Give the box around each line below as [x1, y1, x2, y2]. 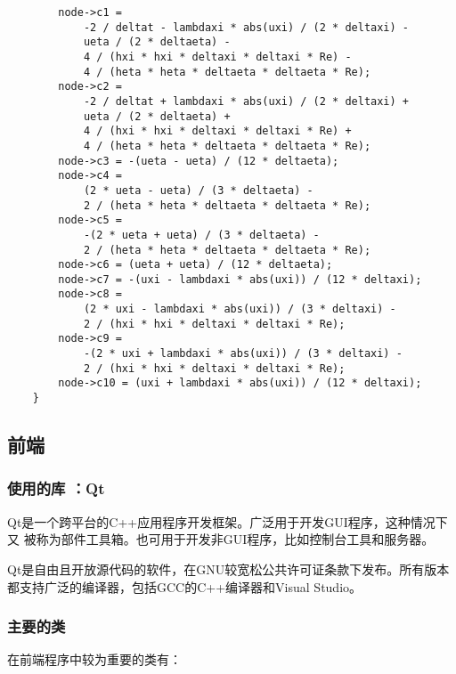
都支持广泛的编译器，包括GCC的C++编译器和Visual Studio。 [7, 577, 362, 596]
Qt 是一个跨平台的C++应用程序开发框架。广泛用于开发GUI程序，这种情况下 [7, 512, 448, 531]
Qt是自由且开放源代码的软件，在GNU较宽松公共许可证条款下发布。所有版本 [7, 559, 450, 578]
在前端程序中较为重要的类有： [7, 650, 182, 669]
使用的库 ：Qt [7, 477, 105, 499]
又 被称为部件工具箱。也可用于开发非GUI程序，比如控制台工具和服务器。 [7, 530, 435, 548]
